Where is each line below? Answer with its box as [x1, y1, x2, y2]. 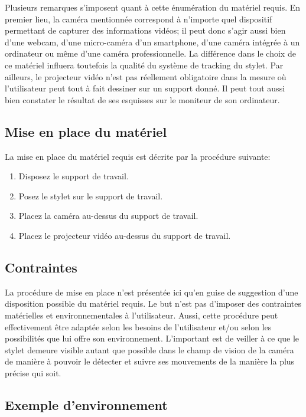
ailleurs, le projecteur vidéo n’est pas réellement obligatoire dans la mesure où [5, 70, 287, 83]
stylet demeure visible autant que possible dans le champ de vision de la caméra [5, 343, 294, 356]
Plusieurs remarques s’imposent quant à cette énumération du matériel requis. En [5, 1, 301, 13]
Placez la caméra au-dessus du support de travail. [18, 209, 198, 222]
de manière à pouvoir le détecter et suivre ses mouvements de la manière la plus [5, 355, 295, 367]
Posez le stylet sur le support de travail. [18, 189, 163, 202]
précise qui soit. [5, 366, 61, 379]
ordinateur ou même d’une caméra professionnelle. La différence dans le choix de [5, 47, 296, 60]
